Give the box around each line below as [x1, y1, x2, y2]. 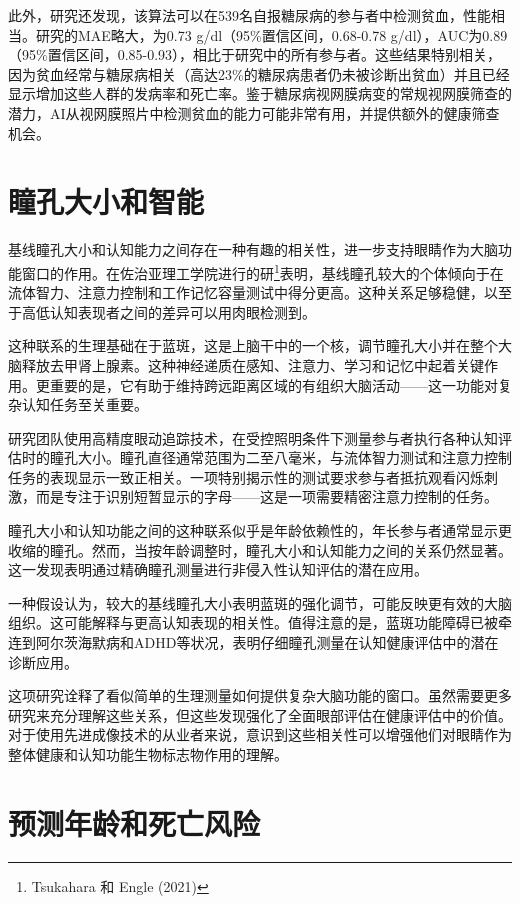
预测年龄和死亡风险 [8, 802, 261, 843]
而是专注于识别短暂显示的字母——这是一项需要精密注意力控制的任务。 [35, 486, 498, 507]
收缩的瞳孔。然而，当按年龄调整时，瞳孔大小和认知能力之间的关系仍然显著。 [8, 539, 512, 560]
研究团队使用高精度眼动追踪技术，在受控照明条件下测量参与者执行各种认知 [8, 427, 498, 448]
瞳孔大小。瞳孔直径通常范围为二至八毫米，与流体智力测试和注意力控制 [49, 447, 512, 468]
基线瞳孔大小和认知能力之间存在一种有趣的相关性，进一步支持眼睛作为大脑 [8, 239, 498, 260]
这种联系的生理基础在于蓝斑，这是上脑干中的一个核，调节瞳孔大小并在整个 [8, 335, 498, 356]
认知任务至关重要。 [21, 394, 148, 415]
